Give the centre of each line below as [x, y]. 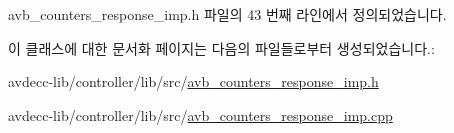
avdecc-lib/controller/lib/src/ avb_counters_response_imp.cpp [200, 114]
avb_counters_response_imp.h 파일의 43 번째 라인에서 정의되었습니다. [227, 14]
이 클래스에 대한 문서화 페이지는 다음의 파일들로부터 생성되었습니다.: [221, 47]
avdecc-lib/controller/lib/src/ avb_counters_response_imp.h [193, 81]
